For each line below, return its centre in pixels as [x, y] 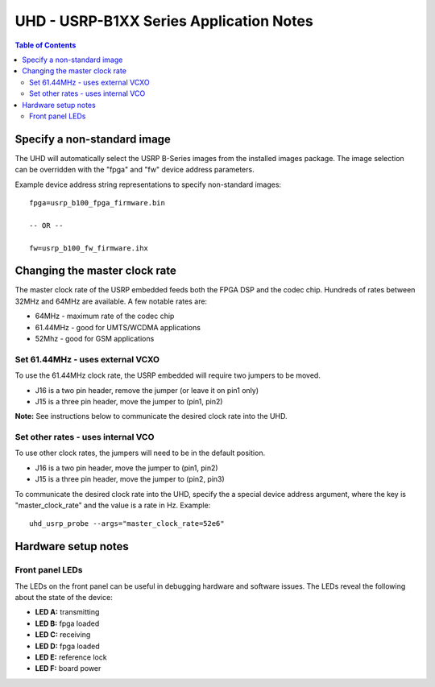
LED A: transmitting [67, 612]
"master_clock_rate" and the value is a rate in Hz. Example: [113, 505]
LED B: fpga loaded [67, 623]
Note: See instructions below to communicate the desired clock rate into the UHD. [151, 416]
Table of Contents [46, 45]
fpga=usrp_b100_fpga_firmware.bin [97, 203]
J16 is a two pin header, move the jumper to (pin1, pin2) [126, 468]
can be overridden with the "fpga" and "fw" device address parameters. [135, 170]
